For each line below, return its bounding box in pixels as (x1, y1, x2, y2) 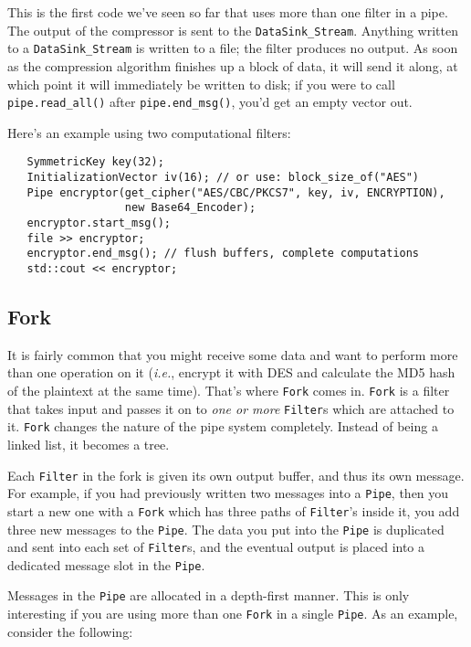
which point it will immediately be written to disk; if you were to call (7, 74, 395, 93)
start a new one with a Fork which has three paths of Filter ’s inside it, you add (7, 501, 460, 520)
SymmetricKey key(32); (26, 155, 164, 169)
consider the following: (7, 621, 133, 641)
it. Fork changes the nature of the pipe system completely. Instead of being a (7, 417, 438, 436)
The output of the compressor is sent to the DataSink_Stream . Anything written (7, 20, 458, 39)
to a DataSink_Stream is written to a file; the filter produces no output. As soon (7, 38, 458, 58)
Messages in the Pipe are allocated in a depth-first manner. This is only (7, 586, 410, 605)
